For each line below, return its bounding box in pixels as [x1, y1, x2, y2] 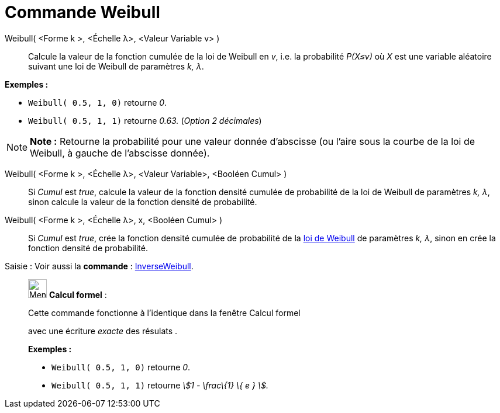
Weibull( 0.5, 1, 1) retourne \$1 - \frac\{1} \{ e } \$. [51, 380, 268, 390]
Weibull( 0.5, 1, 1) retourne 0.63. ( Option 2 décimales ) [28, 115, 262, 126]
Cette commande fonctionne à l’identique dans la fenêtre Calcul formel [28, 307, 301, 318]
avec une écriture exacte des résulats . [28, 325, 178, 336]
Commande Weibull [5, 2, 160, 22]
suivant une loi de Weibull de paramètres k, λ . [28, 61, 204, 71]
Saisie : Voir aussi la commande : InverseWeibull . [5, 261, 194, 271]
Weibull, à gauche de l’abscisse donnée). [30, 147, 210, 159]
